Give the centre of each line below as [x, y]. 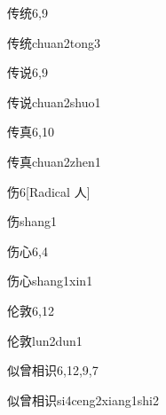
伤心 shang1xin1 [50, 281]
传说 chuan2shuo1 [54, 102]
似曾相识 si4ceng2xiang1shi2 [83, 399]
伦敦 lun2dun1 [45, 340]
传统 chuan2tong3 [54, 42]
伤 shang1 [32, 221]
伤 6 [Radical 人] [49, 191]
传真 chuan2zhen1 [54, 161]
